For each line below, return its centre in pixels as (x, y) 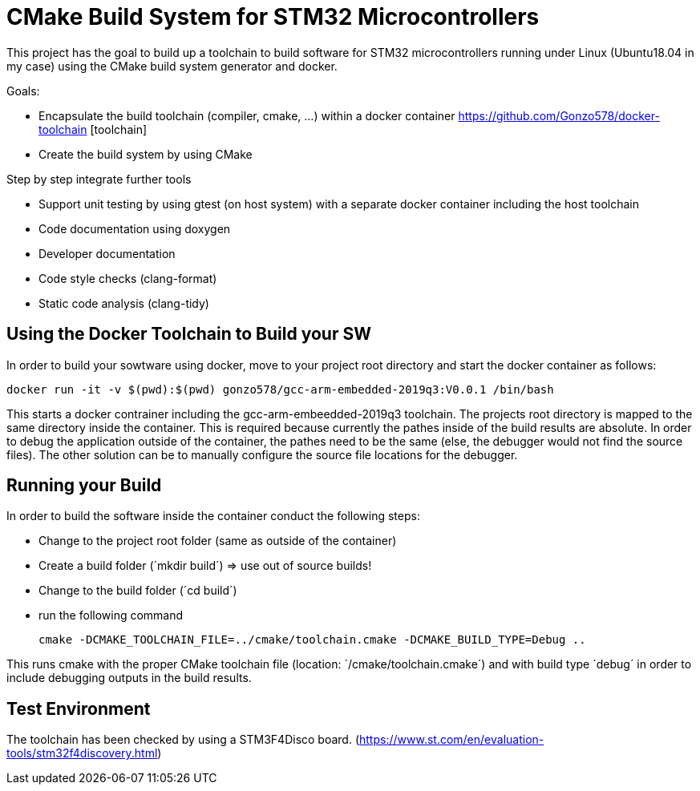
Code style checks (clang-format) (128, 278)
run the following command (111, 615)
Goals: (23, 91)
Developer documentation (107, 253)
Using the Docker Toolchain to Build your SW (189, 334)
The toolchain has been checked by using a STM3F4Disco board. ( (183, 740)
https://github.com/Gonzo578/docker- (559, 115)
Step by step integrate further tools (99, 179)
